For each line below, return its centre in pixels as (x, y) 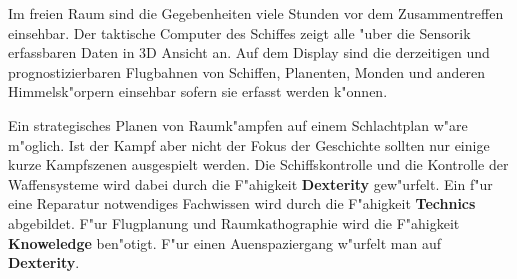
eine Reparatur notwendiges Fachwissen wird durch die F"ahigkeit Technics (242, 203)
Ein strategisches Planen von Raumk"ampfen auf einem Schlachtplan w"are (238, 124)
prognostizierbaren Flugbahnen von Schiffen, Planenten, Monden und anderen (247, 71)
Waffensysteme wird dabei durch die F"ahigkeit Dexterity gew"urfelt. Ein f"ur (250, 183)
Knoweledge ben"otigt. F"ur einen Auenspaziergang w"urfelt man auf (224, 242)
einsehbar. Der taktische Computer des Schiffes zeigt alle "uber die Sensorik (239, 32)
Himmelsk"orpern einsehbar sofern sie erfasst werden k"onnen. (198, 91)
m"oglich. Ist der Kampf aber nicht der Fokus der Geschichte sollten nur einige (249, 144)
